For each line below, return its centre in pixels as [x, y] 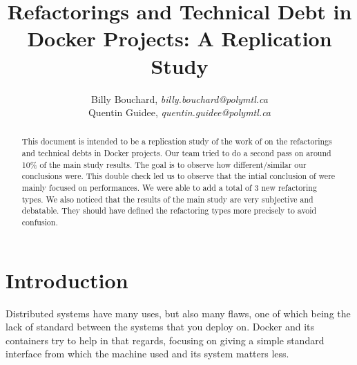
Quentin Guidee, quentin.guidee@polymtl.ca [180, 112]
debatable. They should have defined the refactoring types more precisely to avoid [169, 210]
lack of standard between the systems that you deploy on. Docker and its [160, 327]
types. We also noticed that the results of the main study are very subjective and [167, 199]
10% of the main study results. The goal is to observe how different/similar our [164, 164]
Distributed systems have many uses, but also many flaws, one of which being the [178, 313]
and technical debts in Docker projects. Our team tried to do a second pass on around [176, 153]
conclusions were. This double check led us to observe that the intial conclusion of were [178, 176]
